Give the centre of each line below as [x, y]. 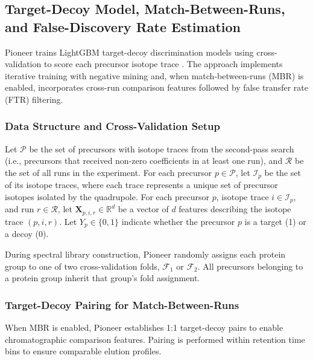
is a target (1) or [275, 221]
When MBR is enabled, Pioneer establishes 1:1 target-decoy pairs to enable [144, 327]
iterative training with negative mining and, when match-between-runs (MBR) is [154, 75]
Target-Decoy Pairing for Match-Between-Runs [122, 304]
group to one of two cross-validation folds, [82, 266]
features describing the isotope [235, 209]
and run [20, 209]
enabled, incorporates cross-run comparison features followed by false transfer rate [156, 87]
